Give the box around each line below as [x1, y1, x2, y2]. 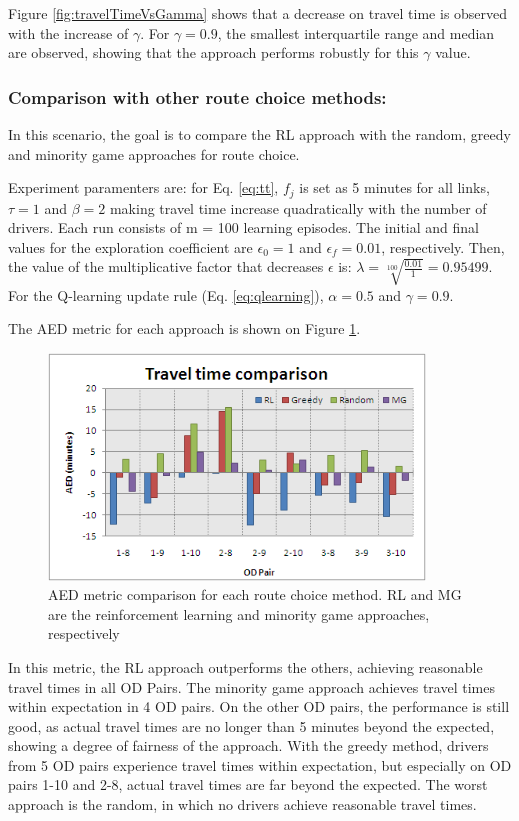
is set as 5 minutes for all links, [299, 177, 490, 198]
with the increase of [8, 22, 129, 43]
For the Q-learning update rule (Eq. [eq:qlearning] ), [8, 284, 324, 305]
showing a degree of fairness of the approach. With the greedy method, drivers [8, 735, 489, 756]
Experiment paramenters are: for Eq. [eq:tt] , [8, 177, 279, 198]
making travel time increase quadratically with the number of [109, 197, 487, 218]
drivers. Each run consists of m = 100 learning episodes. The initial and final [8, 217, 480, 238]
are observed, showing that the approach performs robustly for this [8, 42, 419, 63]
